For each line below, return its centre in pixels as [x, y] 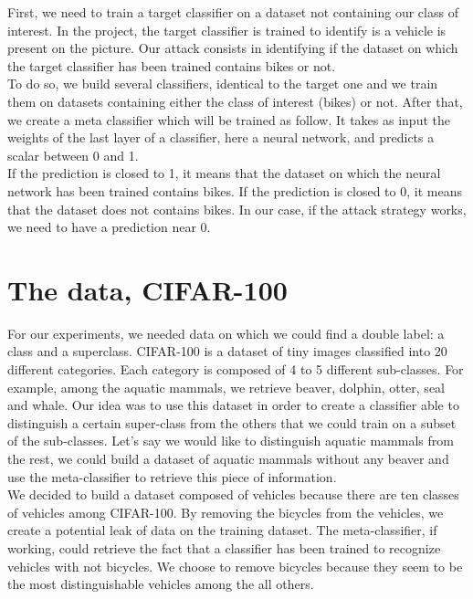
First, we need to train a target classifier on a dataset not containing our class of [233, 12]
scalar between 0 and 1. [73, 155]
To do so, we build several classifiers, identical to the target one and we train [223, 84]
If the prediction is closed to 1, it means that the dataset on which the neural [224, 173]
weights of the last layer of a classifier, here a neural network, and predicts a [221, 137]
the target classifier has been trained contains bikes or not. [172, 65]
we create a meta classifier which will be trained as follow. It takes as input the [229, 119]
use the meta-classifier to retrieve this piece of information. [172, 476]
